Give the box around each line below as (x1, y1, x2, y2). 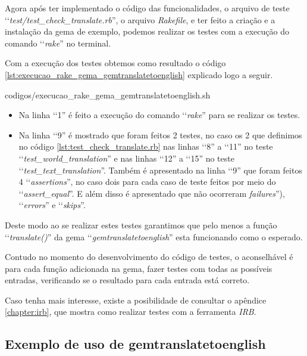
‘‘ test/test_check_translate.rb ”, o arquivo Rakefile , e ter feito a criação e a (5, 13, 275, 26)
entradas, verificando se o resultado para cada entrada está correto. (5, 274, 250, 286)
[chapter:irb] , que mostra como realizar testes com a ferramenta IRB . (5, 305, 256, 318)
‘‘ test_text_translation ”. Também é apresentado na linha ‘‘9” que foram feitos (18, 163, 302, 176)
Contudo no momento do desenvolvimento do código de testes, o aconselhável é (5, 250, 293, 263)
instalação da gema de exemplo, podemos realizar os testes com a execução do (5, 25, 289, 38)
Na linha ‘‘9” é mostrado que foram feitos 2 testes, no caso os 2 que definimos (18, 128, 302, 141)
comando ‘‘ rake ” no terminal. (5, 36, 111, 49)
